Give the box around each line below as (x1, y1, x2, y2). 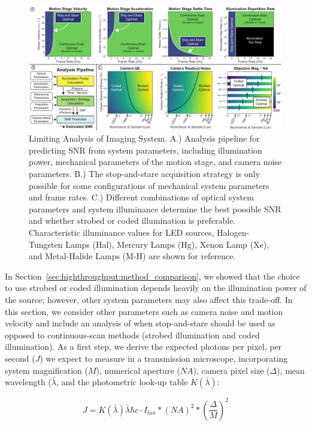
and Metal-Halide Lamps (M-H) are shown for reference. (29, 250, 236, 262)
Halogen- (217, 226, 250, 239)
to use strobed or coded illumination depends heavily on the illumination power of (5, 281, 307, 294)
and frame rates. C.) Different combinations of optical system (29, 191, 254, 203)
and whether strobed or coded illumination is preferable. (29, 214, 236, 227)
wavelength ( (5, 376, 52, 388)
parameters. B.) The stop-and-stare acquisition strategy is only (29, 167, 260, 180)
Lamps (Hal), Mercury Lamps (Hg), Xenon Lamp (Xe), (65, 238, 269, 250)
